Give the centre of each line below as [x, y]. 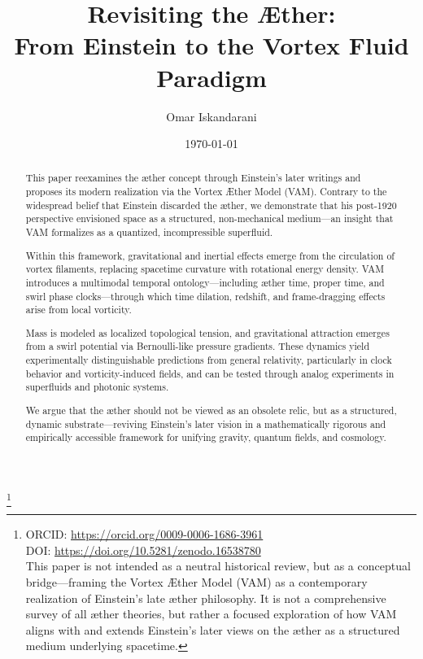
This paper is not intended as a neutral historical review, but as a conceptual [218, 566]
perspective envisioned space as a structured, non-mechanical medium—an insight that [209, 218]
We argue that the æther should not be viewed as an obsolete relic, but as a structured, [211, 410]
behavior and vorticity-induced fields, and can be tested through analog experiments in [210, 373]
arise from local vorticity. [78, 310]
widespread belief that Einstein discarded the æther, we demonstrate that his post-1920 [211, 205]
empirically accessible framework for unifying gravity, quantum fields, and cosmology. [206, 437]
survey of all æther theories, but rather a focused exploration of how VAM [211, 614]
